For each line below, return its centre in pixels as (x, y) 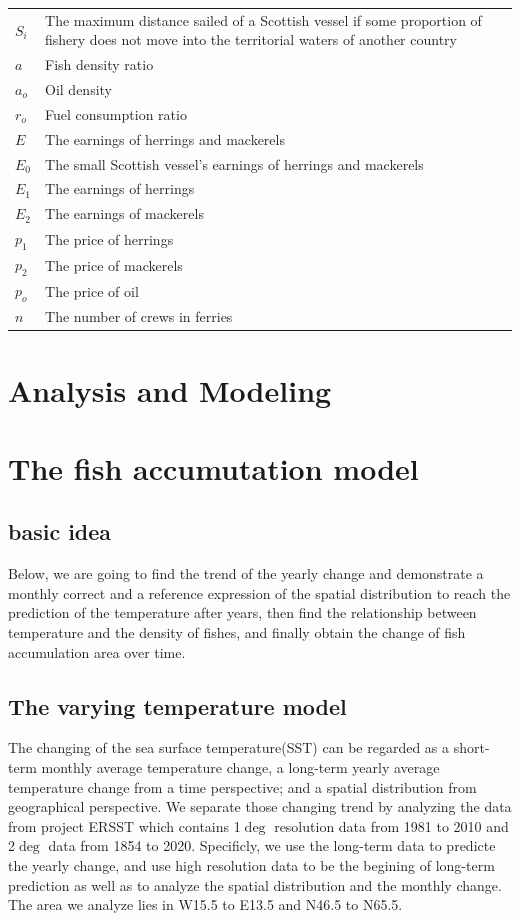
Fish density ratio (99, 64)
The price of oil (92, 290)
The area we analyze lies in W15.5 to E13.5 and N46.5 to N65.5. (205, 904)
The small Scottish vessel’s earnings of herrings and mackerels (234, 163)
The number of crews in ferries (139, 316)
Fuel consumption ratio (116, 113)
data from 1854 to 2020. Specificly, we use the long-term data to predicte (272, 845)
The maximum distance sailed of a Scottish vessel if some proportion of (263, 19)
